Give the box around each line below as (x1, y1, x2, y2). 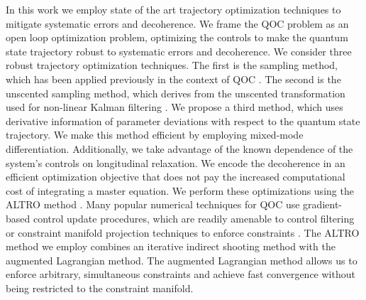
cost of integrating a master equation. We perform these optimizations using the (6, 183, 354, 198)
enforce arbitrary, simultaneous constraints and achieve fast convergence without (6, 267, 355, 282)
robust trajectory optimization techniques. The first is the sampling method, (6, 58, 338, 73)
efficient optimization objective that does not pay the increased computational (6, 169, 345, 184)
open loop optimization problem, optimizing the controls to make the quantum (6, 30, 348, 45)
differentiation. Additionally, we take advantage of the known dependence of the (6, 141, 353, 156)
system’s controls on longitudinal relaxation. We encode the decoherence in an (6, 155, 345, 170)
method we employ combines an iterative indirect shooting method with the (6, 239, 335, 254)
